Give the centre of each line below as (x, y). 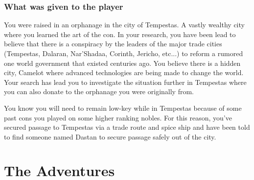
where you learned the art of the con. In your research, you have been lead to (120, 34)
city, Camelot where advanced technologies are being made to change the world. (124, 72)
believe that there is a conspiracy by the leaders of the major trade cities (113, 44)
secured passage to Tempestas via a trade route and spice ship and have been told (127, 127)
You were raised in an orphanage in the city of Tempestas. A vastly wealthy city (124, 25)
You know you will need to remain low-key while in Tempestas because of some (123, 108)
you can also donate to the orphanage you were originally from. (99, 91)
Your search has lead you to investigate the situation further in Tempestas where (125, 82)
